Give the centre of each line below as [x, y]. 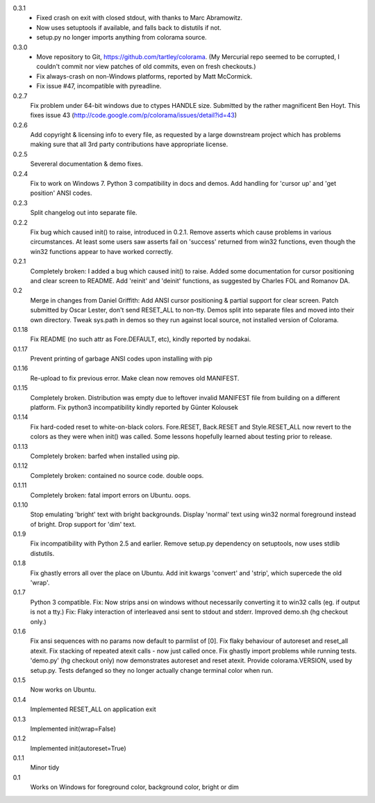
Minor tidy [45, 768]
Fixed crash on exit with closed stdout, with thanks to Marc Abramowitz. [140, 18]
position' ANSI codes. [61, 193]
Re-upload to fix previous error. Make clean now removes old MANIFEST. [135, 378]
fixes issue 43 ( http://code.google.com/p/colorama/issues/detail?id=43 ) [134, 116]
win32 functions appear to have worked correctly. [102, 251]
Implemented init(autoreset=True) [78, 748]
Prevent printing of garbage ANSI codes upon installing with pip [122, 359]
